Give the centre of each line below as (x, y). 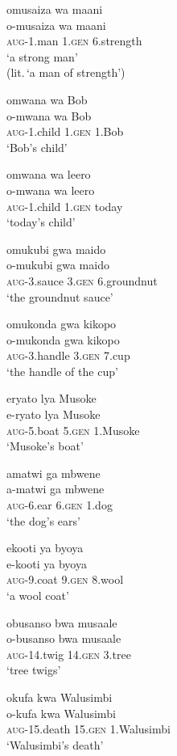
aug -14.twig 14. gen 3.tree (69, 654)
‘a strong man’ (42, 56)
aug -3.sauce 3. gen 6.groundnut (82, 280)
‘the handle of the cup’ (62, 371)
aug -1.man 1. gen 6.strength (74, 41)
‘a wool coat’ (38, 595)
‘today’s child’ (41, 222)
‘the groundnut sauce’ (60, 296)
